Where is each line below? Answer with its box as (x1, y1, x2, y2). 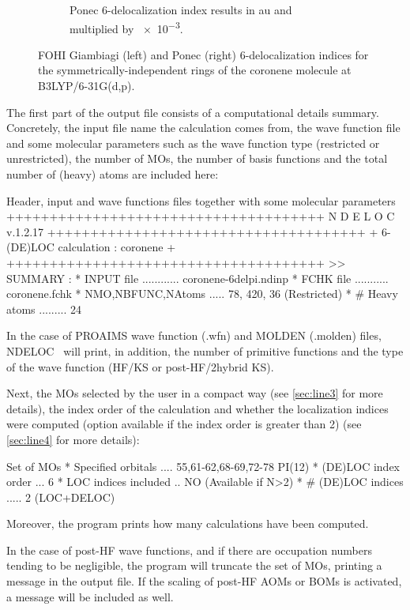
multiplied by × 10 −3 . (70, 17, 183, 36)
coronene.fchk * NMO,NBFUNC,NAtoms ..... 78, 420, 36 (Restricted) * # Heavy (6, 285, 398, 302)
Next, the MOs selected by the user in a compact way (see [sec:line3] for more (6, 385, 383, 401)
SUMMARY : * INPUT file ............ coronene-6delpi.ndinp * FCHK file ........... (6, 269, 389, 286)
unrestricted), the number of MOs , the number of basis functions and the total (6, 150, 388, 167)
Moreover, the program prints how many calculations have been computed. (6, 515, 369, 532)
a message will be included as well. (6, 588, 174, 604)
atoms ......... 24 (6, 300, 81, 317)
